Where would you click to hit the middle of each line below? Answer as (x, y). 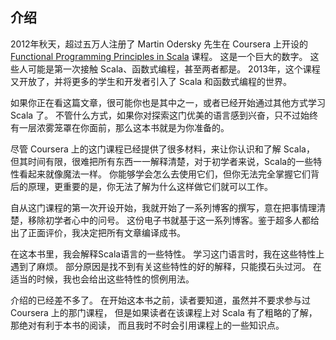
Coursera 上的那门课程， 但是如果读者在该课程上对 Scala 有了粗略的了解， (164, 312)
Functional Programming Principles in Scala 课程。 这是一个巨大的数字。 (159, 56)
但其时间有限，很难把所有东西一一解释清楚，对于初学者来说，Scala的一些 (162, 161)
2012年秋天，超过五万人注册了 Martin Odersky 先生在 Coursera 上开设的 (159, 44)
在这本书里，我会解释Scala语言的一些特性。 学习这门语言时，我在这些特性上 (167, 254)
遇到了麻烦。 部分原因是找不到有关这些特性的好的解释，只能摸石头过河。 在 (166, 266)
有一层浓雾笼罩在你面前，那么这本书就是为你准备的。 (120, 127)
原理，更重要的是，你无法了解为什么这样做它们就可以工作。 (150, 186)
